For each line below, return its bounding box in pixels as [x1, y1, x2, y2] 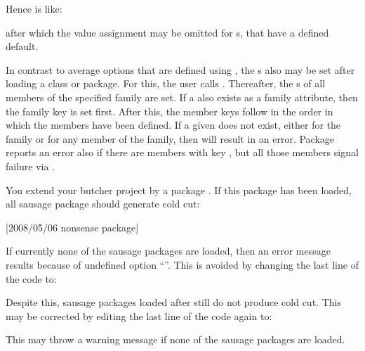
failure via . [6, 158, 55, 173]
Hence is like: [6, 1, 62, 15]
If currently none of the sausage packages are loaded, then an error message [6, 243, 331, 258]
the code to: [6, 271, 57, 286]
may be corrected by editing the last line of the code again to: [6, 308, 272, 323]
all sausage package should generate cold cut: [6, 196, 200, 211]
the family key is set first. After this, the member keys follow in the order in [6, 103, 333, 118]
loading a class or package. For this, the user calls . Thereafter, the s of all [6, 76, 326, 91]
